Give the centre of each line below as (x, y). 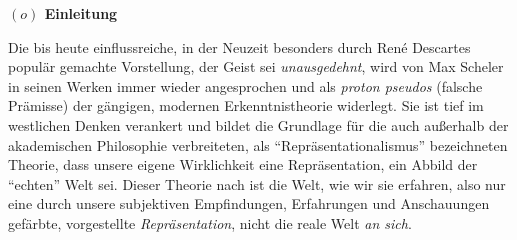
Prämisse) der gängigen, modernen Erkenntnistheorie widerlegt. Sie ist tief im (246, 105)
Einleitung (81, 13)
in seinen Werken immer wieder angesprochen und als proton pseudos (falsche (245, 85)
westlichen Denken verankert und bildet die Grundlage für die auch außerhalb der (258, 124)
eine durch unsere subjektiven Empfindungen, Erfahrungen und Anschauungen (249, 203)
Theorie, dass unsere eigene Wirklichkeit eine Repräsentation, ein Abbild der (243, 164)
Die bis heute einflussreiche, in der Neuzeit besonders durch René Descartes (239, 46)
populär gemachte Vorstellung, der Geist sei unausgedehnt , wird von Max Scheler (256, 66)
